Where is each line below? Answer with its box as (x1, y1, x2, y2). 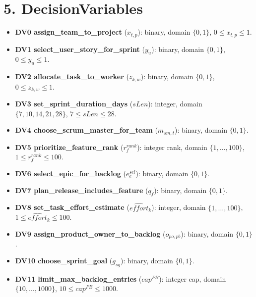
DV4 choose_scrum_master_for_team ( (15, 125, 158, 135)
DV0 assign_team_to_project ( (15, 27, 127, 37)
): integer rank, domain (137, 142, 207, 152)
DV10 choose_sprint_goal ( (15, 255, 113, 265)
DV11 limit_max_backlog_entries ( (15, 273, 142, 284)
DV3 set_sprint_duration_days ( (15, 99, 133, 109)
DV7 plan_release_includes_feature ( (15, 185, 148, 195)
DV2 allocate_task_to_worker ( (15, 71, 129, 82)
